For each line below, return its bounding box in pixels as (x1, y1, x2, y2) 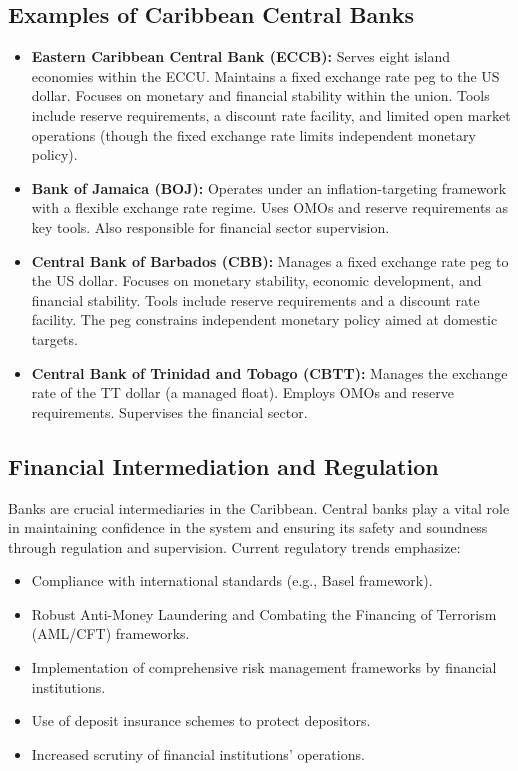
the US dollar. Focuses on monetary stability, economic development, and (31, 270, 482, 291)
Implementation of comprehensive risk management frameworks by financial (31, 657, 497, 678)
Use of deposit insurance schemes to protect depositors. (31, 710, 371, 731)
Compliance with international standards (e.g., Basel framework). (31, 570, 433, 591)
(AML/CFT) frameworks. (31, 623, 190, 644)
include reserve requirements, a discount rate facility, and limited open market (31, 104, 511, 125)
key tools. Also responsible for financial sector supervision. (31, 216, 390, 237)
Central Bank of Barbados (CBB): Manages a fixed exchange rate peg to (31, 250, 509, 271)
